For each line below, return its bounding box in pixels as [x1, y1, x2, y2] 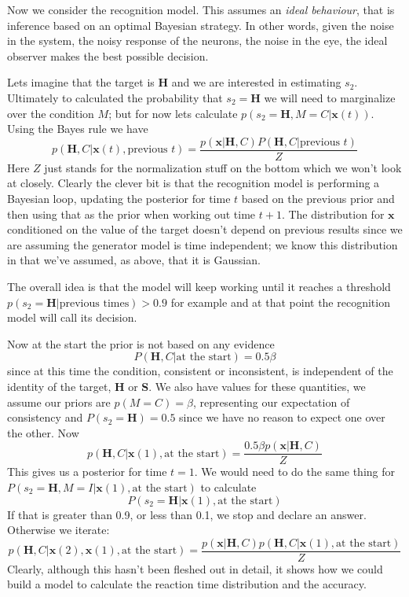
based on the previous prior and [241, 190, 395, 206]
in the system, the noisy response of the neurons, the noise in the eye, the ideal [7, 32, 388, 49]
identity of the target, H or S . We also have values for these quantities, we [7, 378, 366, 394]
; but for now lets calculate [108, 105, 238, 121]
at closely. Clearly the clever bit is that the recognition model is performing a [7, 175, 380, 191]
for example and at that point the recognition [170, 293, 390, 310]
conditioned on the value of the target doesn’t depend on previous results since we [7, 221, 403, 238]
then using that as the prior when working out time [7, 205, 256, 222]
